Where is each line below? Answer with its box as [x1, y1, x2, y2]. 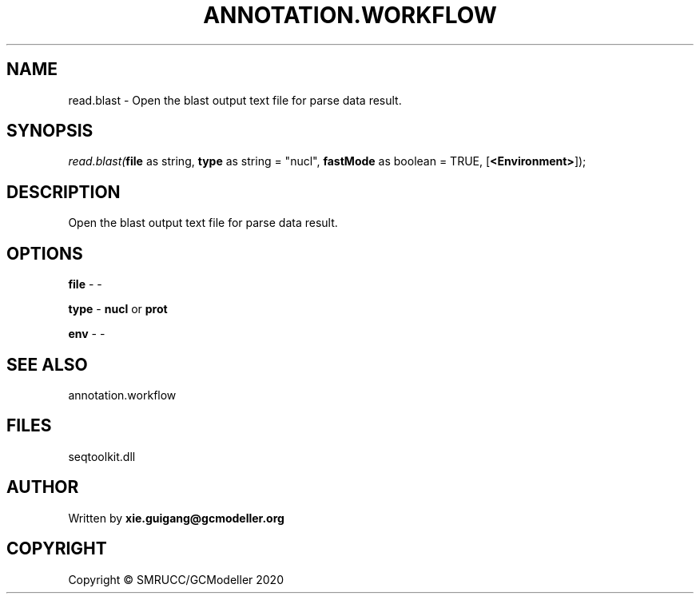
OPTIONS [6, 243, 83, 264]
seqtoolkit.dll [68, 449, 136, 463]
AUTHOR [6, 477, 79, 498]
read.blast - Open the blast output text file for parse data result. [68, 93, 402, 107]
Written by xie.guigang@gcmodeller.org [68, 511, 284, 525]
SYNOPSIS [6, 121, 93, 141]
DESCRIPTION [6, 181, 121, 202]
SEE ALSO [6, 354, 88, 375]
